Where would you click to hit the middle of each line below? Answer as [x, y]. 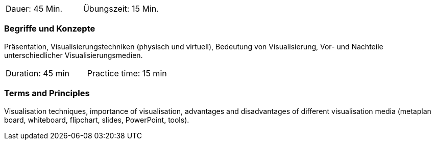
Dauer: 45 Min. [34, 9]
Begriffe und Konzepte [50, 29]
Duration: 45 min [38, 73]
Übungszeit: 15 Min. [121, 9]
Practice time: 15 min [127, 73]
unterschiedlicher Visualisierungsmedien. [74, 55]
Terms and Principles [47, 93]
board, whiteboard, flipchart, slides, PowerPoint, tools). [97, 120]
